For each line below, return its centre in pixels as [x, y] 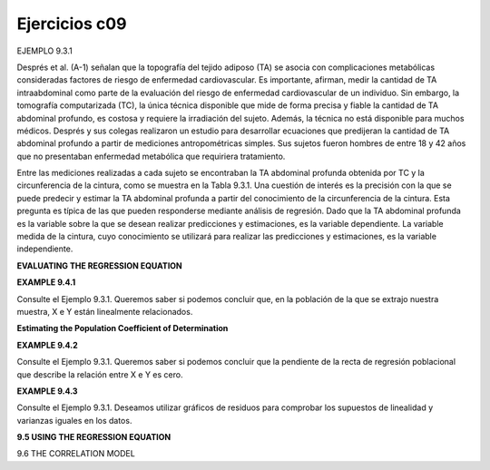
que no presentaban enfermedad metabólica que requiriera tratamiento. [151, 156]
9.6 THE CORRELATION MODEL [76, 454]
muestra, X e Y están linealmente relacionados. [105, 311]
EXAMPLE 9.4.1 [46, 282]
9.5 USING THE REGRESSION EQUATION [94, 437]
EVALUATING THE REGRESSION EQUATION [100, 265]
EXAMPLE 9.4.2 [47, 345]
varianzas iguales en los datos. [74, 420]
